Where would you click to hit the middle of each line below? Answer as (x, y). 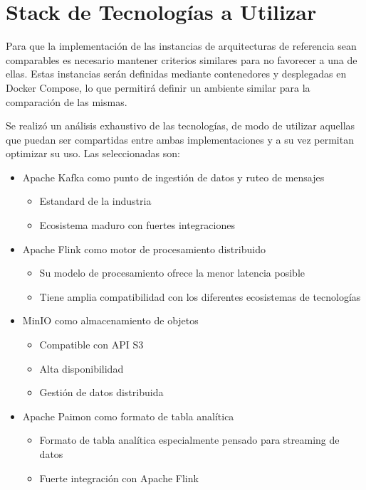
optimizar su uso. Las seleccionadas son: (93, 153)
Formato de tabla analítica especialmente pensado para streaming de (189, 440)
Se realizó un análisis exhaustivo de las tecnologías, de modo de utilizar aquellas (181, 126)
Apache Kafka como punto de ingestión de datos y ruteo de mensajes (173, 177)
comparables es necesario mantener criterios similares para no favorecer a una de (182, 59)
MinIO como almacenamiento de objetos (110, 320)
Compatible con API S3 (91, 345)
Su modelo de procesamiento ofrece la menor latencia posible (172, 273)
